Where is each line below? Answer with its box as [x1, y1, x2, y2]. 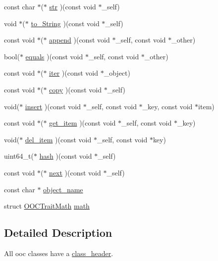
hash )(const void [39, 151, 92, 161]
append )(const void [49, 35, 110, 45]
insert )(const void [25, 101, 81, 111]
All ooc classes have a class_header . [4, 248, 113, 258]
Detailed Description [4, 225, 112, 240]
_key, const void [142, 101, 193, 111]
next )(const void [49, 167, 101, 177]
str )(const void [49, 1, 96, 11]
